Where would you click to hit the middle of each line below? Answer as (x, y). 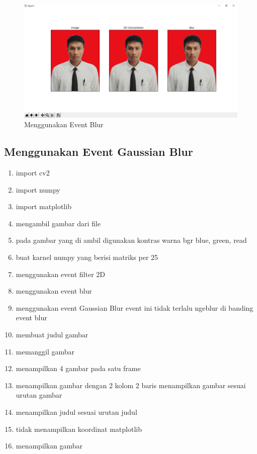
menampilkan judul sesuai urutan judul (76, 412)
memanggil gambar (45, 351)
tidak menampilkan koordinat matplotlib (79, 429)
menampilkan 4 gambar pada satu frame (78, 368)
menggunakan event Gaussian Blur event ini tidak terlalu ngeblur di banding (135, 307)
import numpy (38, 189)
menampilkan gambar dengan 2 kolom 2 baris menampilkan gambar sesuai (131, 385)
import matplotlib (44, 206)
